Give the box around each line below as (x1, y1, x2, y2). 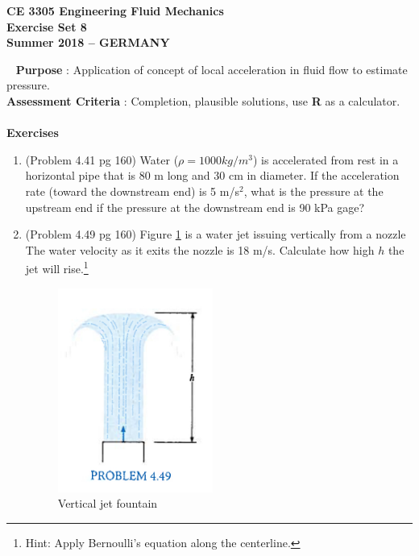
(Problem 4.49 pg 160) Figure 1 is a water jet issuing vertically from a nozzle (25, 226, 406, 243)
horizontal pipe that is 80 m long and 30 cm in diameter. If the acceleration (25, 167, 400, 184)
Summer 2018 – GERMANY (6, 34, 170, 51)
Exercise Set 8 (6, 18, 87, 35)
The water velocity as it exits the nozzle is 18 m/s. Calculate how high (25, 241, 375, 258)
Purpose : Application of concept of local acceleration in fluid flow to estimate (15, 60, 408, 77)
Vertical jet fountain (57, 495, 158, 512)
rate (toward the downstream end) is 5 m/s (25, 182, 239, 199)
